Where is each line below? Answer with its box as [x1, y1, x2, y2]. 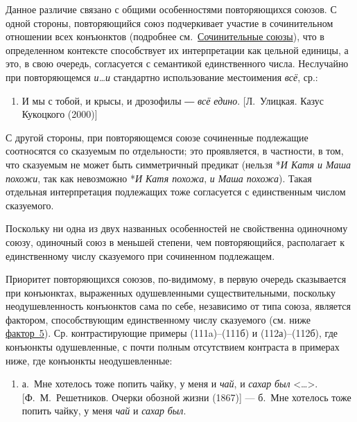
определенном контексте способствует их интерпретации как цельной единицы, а [6, 42, 349, 57]
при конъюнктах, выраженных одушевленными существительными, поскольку [6, 285, 336, 299]
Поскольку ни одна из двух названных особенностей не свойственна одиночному [6, 221, 348, 236]
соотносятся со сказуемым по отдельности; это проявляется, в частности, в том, [6, 143, 344, 158]
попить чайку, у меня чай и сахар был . [21, 403, 186, 418]
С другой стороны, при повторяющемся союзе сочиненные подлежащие [6, 130, 308, 144]
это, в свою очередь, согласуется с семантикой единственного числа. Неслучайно [6, 56, 349, 71]
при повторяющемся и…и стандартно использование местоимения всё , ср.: [6, 69, 318, 84]
